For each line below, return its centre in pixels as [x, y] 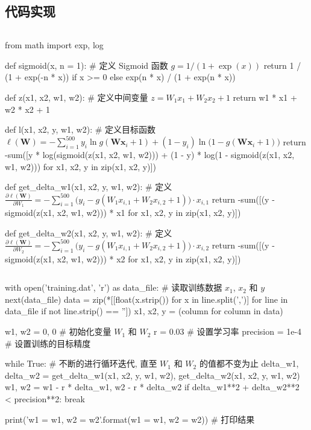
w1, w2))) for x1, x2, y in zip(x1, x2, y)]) [80, 166]
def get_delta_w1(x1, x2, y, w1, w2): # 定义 [89, 187]
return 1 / [282, 65]
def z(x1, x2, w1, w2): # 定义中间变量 [77, 97]
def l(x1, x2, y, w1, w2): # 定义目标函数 [80, 129]
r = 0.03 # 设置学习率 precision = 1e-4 [228, 331]
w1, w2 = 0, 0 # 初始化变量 [58, 331]
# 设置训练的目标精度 [48, 343]
